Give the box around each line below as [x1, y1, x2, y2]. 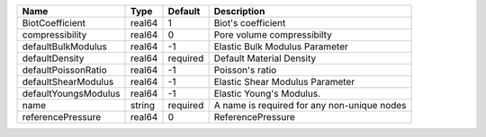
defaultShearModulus [22, 76, 114, 88]
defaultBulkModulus [22, 40, 107, 53]
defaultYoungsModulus [22, 88, 121, 99]
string [130, 99, 156, 111]
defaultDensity [22, 52, 85, 64]
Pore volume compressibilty [213, 29, 332, 40]
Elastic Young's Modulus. [213, 88, 321, 99]
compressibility [22, 29, 87, 40]
